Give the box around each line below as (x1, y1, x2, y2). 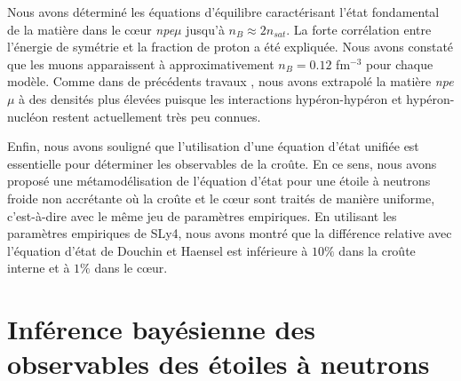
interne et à (7, 258, 70, 277)
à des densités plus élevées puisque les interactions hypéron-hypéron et (19, 89, 402, 107)
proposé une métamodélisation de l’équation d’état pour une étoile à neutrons (7, 171, 431, 190)
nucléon (7, 107, 49, 125)
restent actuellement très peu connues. (52, 107, 261, 125)
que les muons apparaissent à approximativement (7, 54, 274, 73)
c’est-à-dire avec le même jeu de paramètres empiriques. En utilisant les (7, 206, 397, 225)
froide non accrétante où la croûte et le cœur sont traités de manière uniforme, (7, 188, 435, 207)
